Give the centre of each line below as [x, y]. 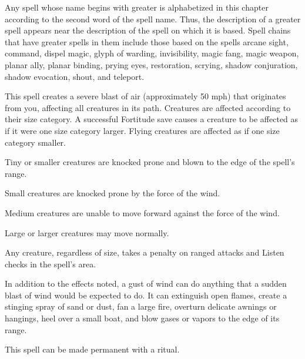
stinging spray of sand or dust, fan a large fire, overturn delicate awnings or [141, 306]
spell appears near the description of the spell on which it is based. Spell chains [148, 30]
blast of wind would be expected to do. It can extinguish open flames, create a [146, 295]
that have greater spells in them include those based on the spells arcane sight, [147, 41]
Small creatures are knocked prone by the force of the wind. [113, 193]
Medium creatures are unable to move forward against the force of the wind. [142, 212]
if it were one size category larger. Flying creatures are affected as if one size [142, 130]
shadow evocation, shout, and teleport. [75, 76]
